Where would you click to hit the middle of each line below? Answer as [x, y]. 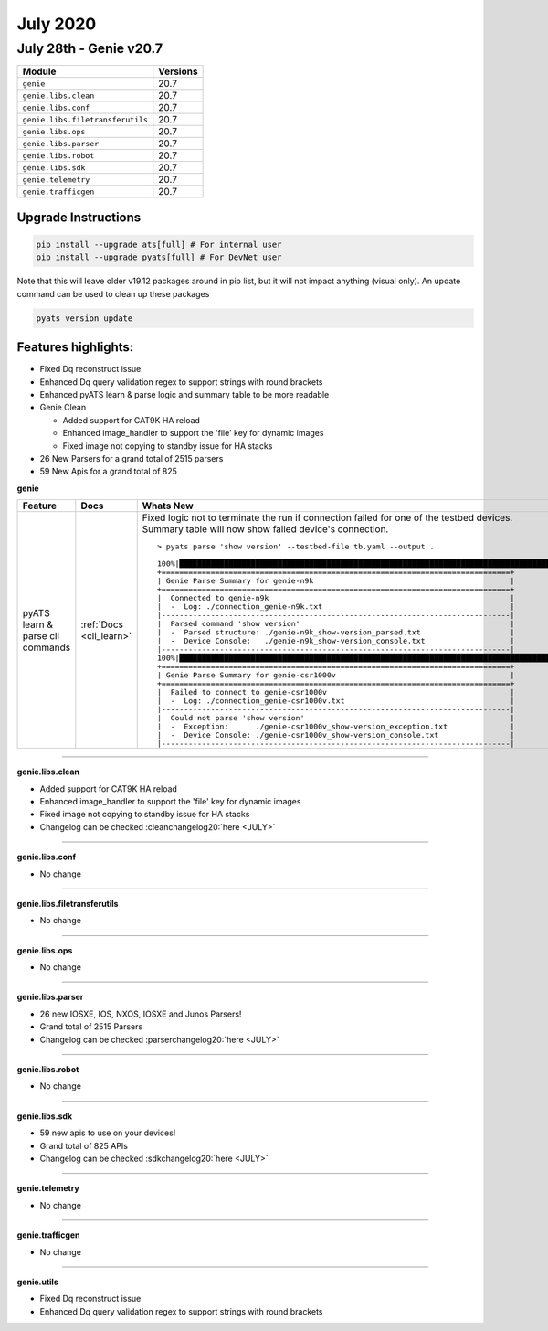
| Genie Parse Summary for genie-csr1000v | [336, 675]
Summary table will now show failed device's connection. [265, 529]
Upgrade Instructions [79, 217]
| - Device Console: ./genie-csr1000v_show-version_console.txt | [336, 735]
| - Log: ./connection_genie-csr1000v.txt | [336, 701]
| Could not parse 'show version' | [336, 718]
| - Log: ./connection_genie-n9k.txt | [336, 607]
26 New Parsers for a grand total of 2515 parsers [132, 458]
